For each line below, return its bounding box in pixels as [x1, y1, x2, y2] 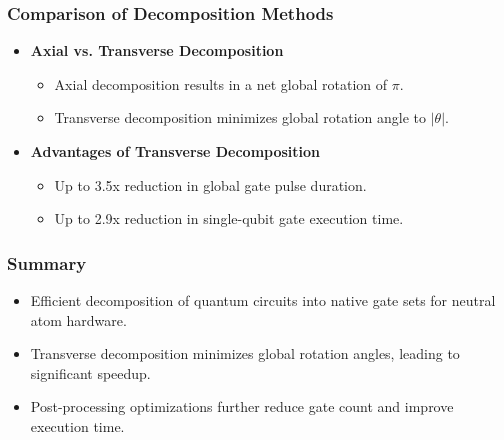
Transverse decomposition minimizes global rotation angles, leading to [30, 343, 460, 364]
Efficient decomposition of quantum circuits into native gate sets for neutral [30, 290, 496, 310]
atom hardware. [30, 309, 127, 330]
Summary [7, 250, 87, 275]
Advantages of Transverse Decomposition [30, 141, 321, 161]
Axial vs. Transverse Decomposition [30, 40, 284, 61]
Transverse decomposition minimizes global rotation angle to [54, 107, 427, 128]
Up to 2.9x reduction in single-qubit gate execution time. [54, 208, 404, 229]
